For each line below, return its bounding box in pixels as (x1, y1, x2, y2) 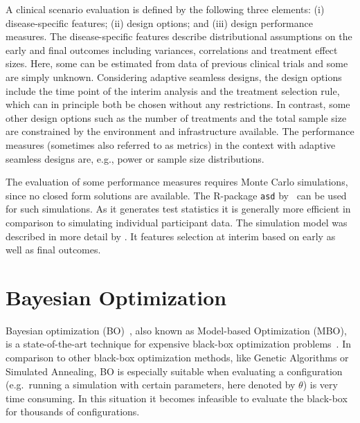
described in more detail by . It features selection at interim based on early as (6, 228, 336, 243)
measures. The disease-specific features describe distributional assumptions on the (6, 29, 352, 44)
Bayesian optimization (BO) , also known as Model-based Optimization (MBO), (6, 323, 347, 337)
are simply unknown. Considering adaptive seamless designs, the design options (6, 69, 342, 84)
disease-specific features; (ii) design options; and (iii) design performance (6, 15, 313, 30)
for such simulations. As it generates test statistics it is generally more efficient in (6, 201, 351, 216)
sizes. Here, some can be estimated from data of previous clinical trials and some (6, 56, 348, 71)
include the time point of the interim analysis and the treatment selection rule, (6, 83, 340, 98)
